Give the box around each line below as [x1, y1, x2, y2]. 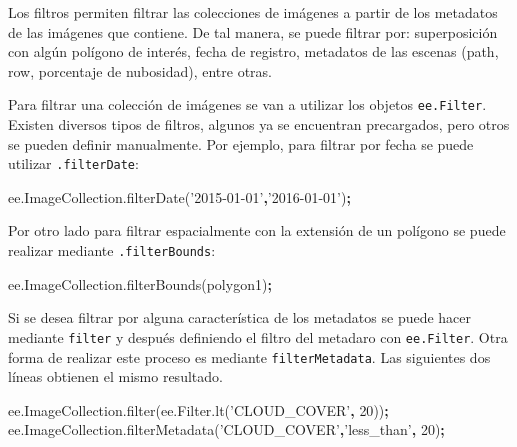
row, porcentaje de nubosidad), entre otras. [8, 60, 272, 81]
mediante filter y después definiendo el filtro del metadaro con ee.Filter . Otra [8, 326, 508, 347]
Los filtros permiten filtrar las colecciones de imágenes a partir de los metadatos [8, 2, 498, 22]
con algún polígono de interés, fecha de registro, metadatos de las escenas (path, [8, 41, 499, 62]
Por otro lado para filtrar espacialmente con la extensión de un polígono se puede [8, 220, 506, 241]
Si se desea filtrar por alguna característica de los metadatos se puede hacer [8, 307, 472, 328]
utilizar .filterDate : [8, 153, 139, 174]
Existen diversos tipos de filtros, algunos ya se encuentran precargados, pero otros [8, 114, 510, 135]
